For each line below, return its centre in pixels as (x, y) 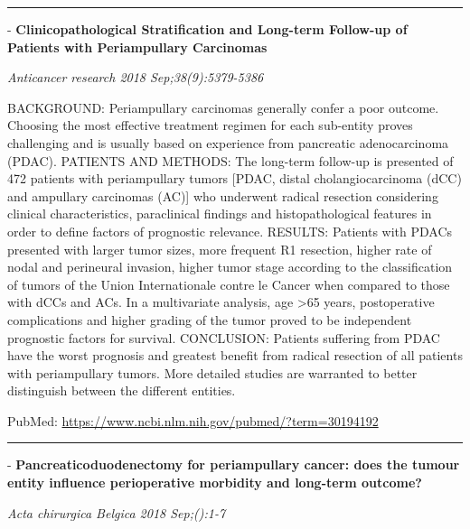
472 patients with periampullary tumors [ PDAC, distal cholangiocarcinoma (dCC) (235, 178)
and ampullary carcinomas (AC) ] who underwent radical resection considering (223, 195)
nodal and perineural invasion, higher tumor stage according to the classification (230, 267)
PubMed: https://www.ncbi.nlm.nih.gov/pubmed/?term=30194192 (193, 420)
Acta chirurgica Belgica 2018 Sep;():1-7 (117, 512)
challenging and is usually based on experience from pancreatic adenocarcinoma (228, 142)
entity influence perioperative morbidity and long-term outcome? (215, 483)
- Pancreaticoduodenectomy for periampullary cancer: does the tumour (234, 464)
